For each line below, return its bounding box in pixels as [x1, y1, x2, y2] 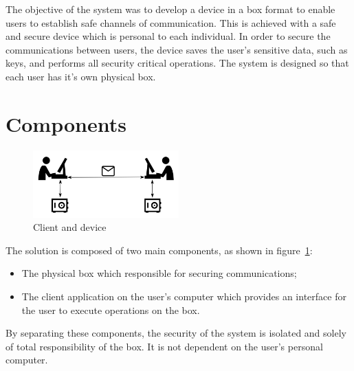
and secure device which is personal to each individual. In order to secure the [5, 29, 331, 43]
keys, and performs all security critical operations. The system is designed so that [5, 56, 349, 70]
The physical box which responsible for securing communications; [21, 266, 297, 280]
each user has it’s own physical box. [5, 69, 156, 83]
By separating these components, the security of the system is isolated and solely [5, 326, 346, 340]
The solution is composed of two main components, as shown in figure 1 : [5, 243, 313, 257]
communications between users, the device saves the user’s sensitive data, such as [5, 42, 348, 56]
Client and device [33, 220, 107, 234]
